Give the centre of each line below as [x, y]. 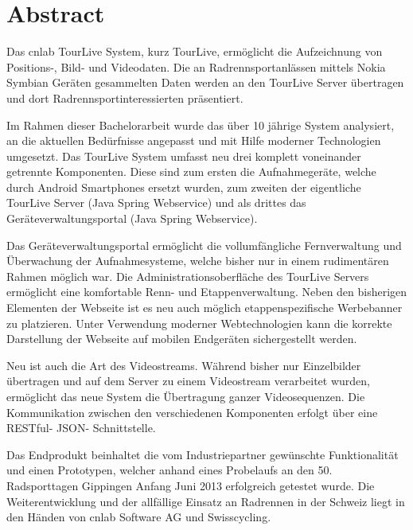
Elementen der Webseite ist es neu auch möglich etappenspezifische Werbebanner [205, 308]
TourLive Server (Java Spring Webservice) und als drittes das [156, 203]
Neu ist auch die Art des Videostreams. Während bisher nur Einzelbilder [184, 365]
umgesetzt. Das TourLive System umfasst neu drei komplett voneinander [184, 156]
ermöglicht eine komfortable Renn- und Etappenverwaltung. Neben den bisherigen [207, 292]
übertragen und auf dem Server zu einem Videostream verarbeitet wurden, [188, 381]
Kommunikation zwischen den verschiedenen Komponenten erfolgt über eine [192, 412]
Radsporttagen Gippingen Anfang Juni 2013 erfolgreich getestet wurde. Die [191, 485]
